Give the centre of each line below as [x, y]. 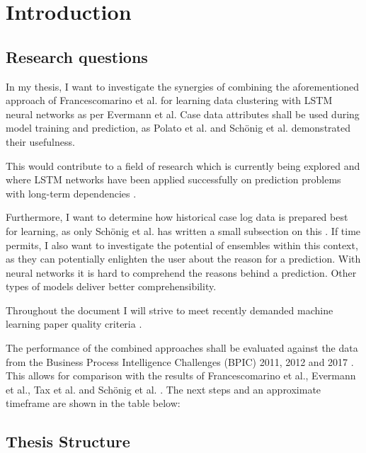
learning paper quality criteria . [74, 324]
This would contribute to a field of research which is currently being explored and [183, 165]
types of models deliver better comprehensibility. [111, 286]
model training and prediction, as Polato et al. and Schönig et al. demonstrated [178, 128]
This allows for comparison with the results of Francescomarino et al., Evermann [181, 375]
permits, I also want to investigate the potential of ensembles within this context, [182, 245]
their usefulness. [40, 141]
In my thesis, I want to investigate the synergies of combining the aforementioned [182, 86]
